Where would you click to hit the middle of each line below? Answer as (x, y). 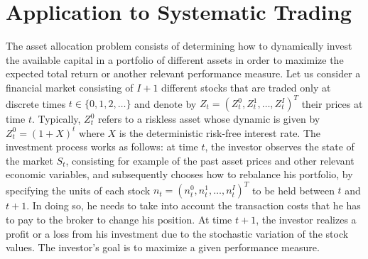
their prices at (332, 103)
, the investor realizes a (306, 220)
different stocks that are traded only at (246, 87)
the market (29, 160)
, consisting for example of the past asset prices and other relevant (210, 160)
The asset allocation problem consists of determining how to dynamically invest (179, 46)
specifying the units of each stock (78, 190)
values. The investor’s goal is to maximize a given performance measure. (163, 247)
